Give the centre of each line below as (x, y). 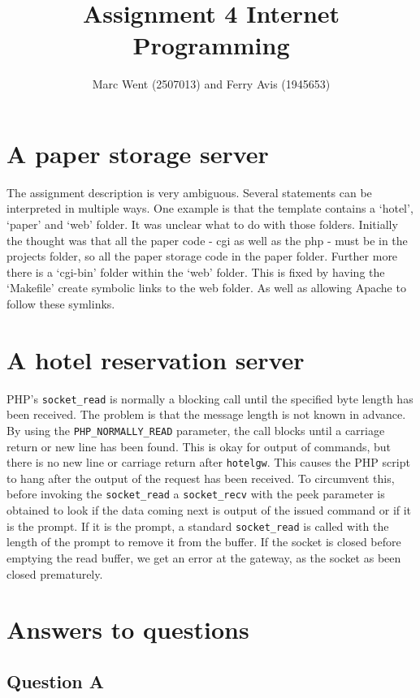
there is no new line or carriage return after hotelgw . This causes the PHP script (208, 462)
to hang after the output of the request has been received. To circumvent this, (201, 478)
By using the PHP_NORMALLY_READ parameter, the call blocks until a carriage (196, 430)
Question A (56, 681)
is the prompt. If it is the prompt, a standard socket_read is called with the (198, 526)
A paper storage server (138, 153)
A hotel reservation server (156, 359)
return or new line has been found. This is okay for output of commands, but (199, 446)
